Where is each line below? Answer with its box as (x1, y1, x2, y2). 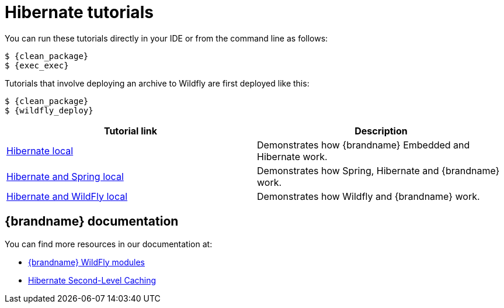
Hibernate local (6, 144, 74, 157)
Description (354, 124, 408, 137)
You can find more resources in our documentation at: (5, 238, 213, 249)
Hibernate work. (257, 150, 328, 162)
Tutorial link (103, 124, 158, 137)
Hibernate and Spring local (6, 170, 124, 182)
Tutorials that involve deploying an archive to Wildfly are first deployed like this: (5, 78, 310, 88)
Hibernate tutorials (5, 2, 154, 22)
